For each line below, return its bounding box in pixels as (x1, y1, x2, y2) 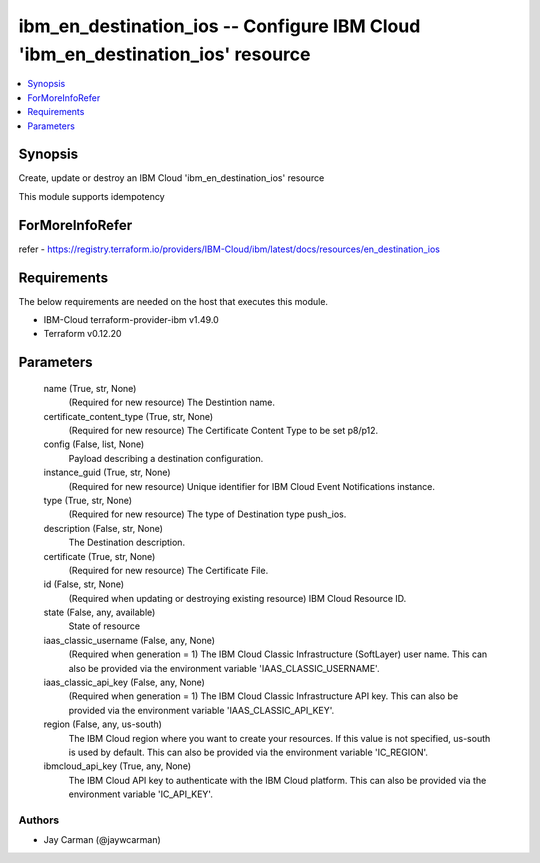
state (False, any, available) (43, 606, 156, 619)
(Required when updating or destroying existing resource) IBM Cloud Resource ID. (68, 592, 407, 604)
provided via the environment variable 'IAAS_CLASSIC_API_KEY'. (68, 704, 335, 716)
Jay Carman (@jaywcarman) (43, 834, 162, 846)
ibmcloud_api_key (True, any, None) (43, 760, 192, 772)
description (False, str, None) (43, 522, 164, 534)
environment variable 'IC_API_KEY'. (68, 788, 214, 800)
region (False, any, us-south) (43, 718, 162, 730)
